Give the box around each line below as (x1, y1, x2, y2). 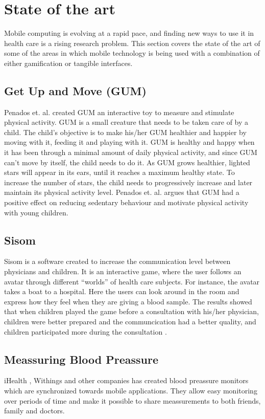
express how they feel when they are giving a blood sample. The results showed (4, 296, 252, 306)
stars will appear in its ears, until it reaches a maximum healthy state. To (4, 167, 235, 178)
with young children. (4, 207, 68, 217)
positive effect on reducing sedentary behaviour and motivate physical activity (4, 197, 249, 208)
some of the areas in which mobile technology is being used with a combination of (4, 48, 260, 58)
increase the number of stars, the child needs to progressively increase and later (4, 177, 253, 187)
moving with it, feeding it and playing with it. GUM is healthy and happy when (4, 137, 255, 147)
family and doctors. (4, 405, 65, 416)
